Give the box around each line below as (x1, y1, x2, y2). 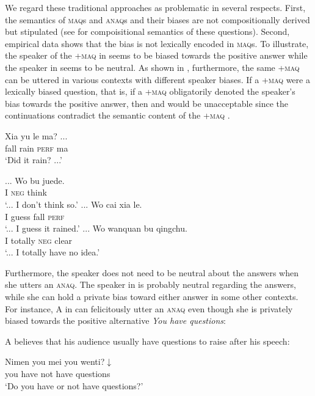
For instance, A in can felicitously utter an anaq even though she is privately (5, 302, 293, 315)
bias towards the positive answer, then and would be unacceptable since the (5, 97, 289, 109)
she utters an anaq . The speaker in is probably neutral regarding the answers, (5, 278, 296, 291)
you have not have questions (5, 367, 110, 380)
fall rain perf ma (5, 141, 68, 154)
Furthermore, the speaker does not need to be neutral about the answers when (5, 266, 299, 279)
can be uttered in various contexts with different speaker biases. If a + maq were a (5, 73, 310, 86)
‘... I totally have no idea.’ (5, 246, 100, 258)
